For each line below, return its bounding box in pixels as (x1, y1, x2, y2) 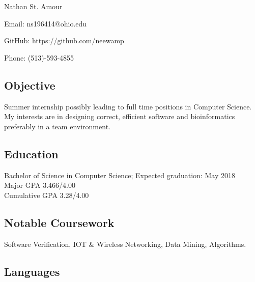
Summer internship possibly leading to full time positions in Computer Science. (4, 101, 252, 111)
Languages (4, 263, 60, 279)
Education (4, 146, 59, 161)
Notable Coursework (4, 214, 115, 230)
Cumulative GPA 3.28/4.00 (4, 189, 89, 200)
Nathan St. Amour (4, 1, 63, 11)
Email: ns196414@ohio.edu (4, 18, 87, 29)
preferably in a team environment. (4, 121, 110, 131)
